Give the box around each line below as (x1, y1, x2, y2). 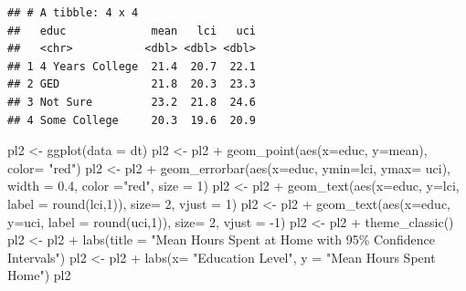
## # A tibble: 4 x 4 (7, 6, 139, 19)
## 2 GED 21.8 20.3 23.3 (7, 78, 257, 91)
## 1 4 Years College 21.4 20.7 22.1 (7, 59, 257, 73)
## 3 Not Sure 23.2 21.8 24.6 (7, 95, 257, 109)
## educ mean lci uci (7, 24, 257, 37)
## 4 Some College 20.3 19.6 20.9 (7, 113, 257, 127)
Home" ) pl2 (7, 265, 71, 285)
